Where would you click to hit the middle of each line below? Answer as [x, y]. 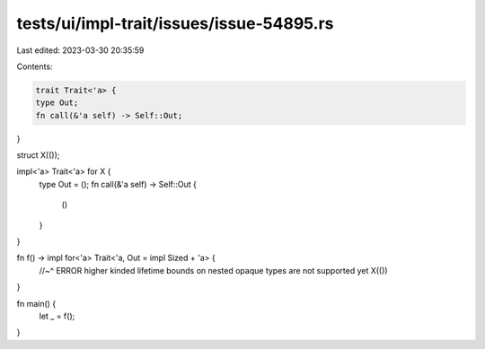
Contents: [35, 66]
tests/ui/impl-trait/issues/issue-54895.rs [175, 23]
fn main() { [36, 303]
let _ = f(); [57, 316]
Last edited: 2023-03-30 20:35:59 [80, 50]
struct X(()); [38, 155]
